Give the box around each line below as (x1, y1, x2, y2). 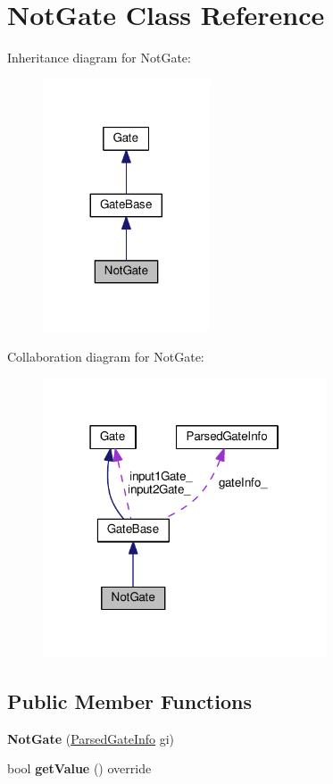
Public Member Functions (7, 687, 252, 714)
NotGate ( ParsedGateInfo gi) (7, 729, 175, 747)
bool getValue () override (7, 759, 152, 778)
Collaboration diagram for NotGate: (7, 346, 204, 365)
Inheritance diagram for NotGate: (7, 48, 191, 67)
